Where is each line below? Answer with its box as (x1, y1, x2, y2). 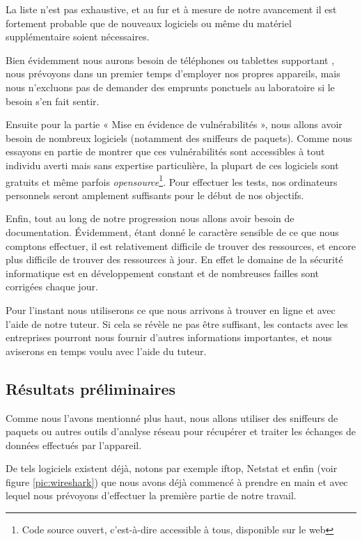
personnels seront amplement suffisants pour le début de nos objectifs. (6, 187, 304, 202)
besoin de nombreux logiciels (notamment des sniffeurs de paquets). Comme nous (6, 130, 352, 145)
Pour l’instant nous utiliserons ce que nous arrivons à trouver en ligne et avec (6, 302, 336, 317)
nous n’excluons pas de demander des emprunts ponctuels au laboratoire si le (6, 79, 335, 94)
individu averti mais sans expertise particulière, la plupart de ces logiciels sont (6, 157, 339, 172)
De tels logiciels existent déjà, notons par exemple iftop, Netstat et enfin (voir (6, 461, 338, 476)
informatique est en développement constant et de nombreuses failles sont (6, 265, 320, 280)
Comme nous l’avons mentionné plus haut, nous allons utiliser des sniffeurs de (6, 410, 338, 425)
